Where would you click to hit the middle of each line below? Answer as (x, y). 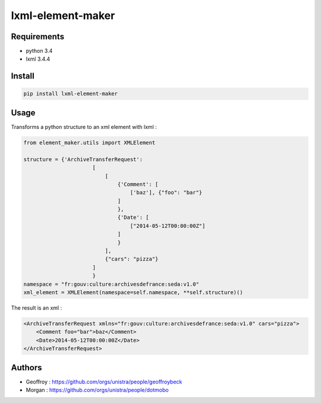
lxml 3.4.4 (38, 59)
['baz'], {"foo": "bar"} (166, 193)
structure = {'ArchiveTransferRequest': (83, 159)
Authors (26, 368)
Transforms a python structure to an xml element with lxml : (84, 127)
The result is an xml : (37, 308)
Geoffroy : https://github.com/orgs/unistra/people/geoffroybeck (104, 382)
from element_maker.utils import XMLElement (89, 142)
